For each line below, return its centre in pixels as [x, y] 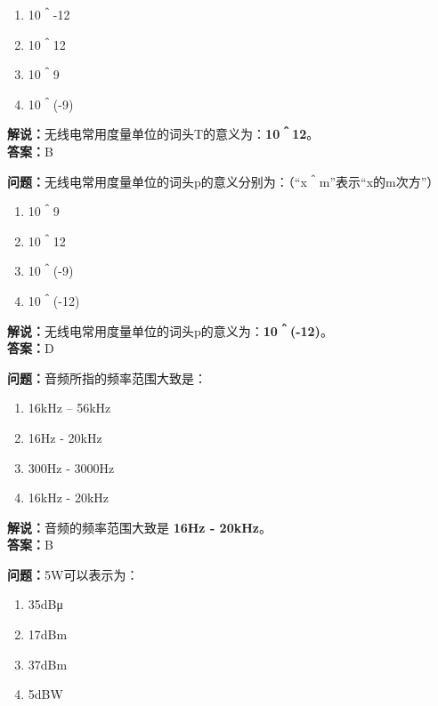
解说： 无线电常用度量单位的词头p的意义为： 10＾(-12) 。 [170, 330]
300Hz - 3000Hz [71, 467]
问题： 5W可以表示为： [73, 574]
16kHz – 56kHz [69, 408]
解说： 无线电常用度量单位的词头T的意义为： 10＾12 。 [163, 134]
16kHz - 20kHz [68, 497]
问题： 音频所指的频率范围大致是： [107, 377]
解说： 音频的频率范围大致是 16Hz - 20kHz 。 [139, 527]
